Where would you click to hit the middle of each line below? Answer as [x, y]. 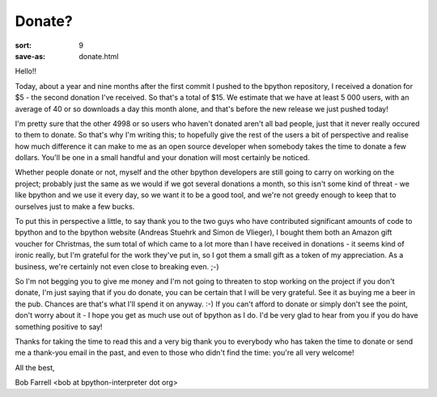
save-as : [30, 56]
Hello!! [25, 71]
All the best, [35, 367]
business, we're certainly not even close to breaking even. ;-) [117, 266]
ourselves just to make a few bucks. [75, 206]
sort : [23, 45]
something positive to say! [59, 327]
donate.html [99, 56]
